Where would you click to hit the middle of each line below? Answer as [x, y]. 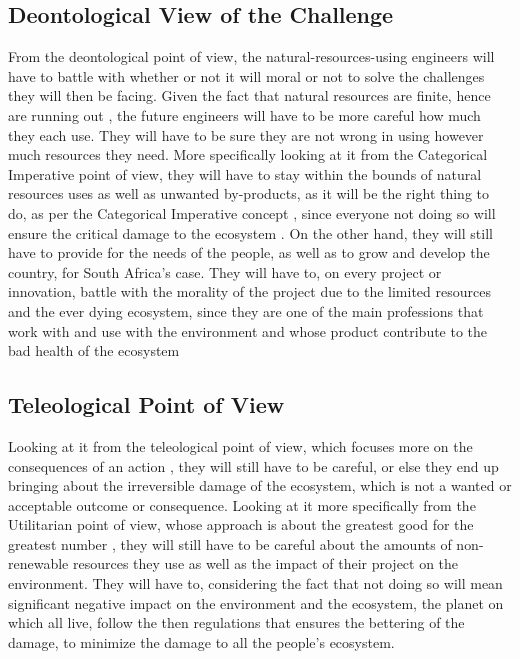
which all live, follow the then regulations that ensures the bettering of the [236, 622]
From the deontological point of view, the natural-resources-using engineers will [251, 56]
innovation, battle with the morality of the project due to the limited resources [249, 291]
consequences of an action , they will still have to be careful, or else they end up [253, 465]
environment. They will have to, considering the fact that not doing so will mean [255, 583]
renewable [38, 563]
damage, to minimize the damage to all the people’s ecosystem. [201, 641]
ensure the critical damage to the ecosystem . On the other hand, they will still [250, 232]
